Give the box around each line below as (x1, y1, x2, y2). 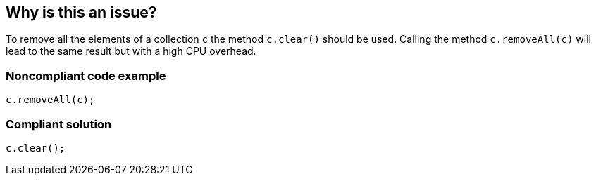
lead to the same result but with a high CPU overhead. (6, 45, 256, 58)
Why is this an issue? (6, 4, 157, 21)
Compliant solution (6, 116, 112, 131)
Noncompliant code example (6, 68, 166, 83)
